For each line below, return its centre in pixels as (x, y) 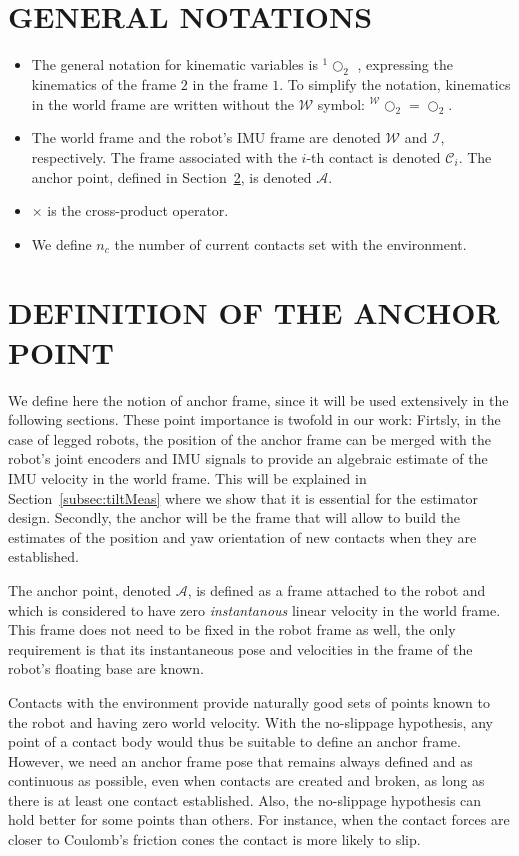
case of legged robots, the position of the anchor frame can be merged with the (249, 438)
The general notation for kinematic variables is (174, 64)
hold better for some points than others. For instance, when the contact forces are (259, 819)
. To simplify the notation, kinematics (395, 83)
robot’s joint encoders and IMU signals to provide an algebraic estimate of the (248, 458)
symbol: (341, 103)
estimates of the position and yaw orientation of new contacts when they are (242, 536)
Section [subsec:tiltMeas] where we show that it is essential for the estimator (243, 497)
